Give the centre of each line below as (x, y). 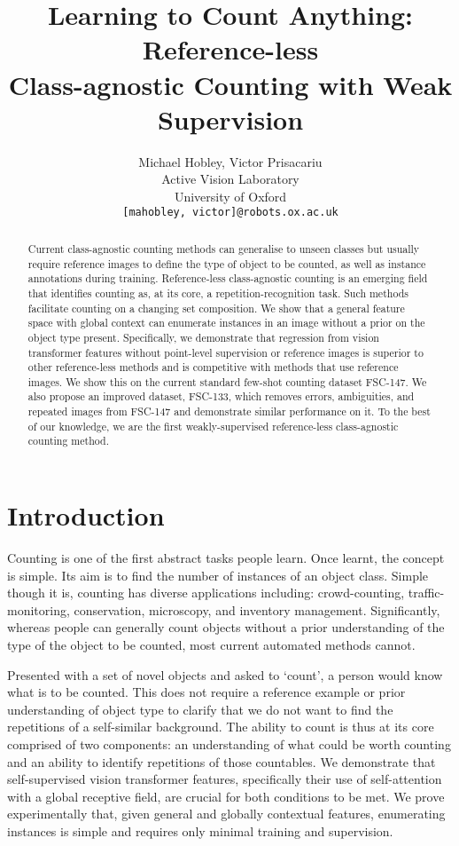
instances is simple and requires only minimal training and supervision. (200, 830)
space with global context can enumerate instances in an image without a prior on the (226, 323)
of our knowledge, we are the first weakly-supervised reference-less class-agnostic (213, 426)
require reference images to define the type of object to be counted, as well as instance (227, 263)
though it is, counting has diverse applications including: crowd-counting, (206, 593)
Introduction (86, 515)
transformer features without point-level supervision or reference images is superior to (226, 352)
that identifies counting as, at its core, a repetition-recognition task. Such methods (218, 293)
